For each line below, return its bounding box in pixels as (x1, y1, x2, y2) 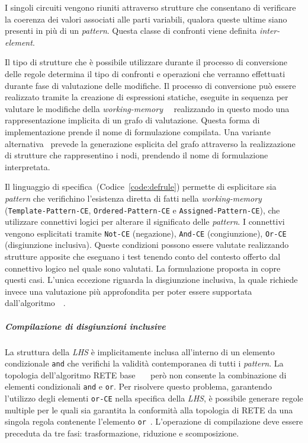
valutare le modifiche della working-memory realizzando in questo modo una (5, 102, 290, 114)
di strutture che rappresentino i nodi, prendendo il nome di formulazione (5, 149, 268, 161)
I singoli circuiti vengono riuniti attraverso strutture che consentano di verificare (5, 1, 296, 13)
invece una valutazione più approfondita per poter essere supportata (5, 285, 252, 297)
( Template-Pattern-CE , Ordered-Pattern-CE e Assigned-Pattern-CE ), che (5, 203, 280, 216)
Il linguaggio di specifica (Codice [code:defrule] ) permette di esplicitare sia (5, 180, 277, 193)
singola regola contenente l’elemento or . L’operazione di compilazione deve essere (5, 415, 303, 428)
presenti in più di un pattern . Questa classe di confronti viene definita (5, 24, 257, 37)
